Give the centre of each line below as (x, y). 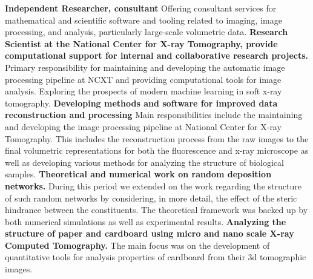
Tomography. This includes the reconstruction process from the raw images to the (157, 138)
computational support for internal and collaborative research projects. (157, 55)
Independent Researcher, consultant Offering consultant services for (141, 8)
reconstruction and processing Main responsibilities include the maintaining (154, 115)
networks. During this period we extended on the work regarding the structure (153, 185)
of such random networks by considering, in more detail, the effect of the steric (151, 198)
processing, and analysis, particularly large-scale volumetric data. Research (147, 32)
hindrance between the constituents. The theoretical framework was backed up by (156, 210)
